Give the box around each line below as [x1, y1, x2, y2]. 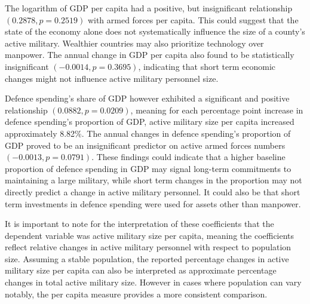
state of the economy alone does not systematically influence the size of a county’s [5, 25, 305, 38]
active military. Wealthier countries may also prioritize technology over [5, 36, 264, 49]
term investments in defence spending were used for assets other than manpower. [5, 197, 301, 210]
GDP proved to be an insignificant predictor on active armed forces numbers [5, 139, 286, 151]
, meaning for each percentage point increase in [130, 103, 303, 116]
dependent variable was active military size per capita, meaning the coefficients [5, 229, 294, 241]
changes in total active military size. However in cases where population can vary [5, 276, 302, 288]
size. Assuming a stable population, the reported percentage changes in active [5, 252, 289, 265]
